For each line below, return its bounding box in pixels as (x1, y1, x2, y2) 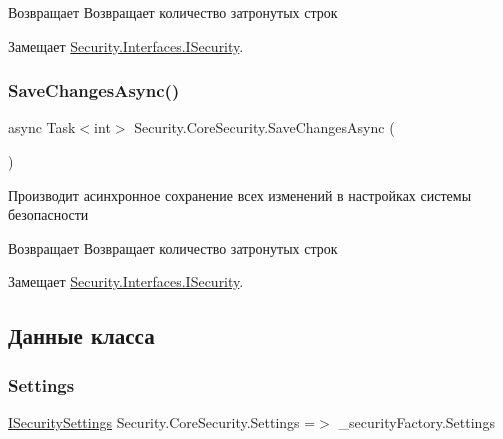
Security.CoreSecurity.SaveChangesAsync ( (134, 117, 395, 138)
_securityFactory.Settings (338, 411, 495, 432)
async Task (8, 117, 76, 138)
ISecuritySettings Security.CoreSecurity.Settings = (8, 411, 316, 432)
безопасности (8, 204, 89, 225)
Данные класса (8, 320, 155, 351)
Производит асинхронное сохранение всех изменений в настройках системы (8, 184, 472, 205)
